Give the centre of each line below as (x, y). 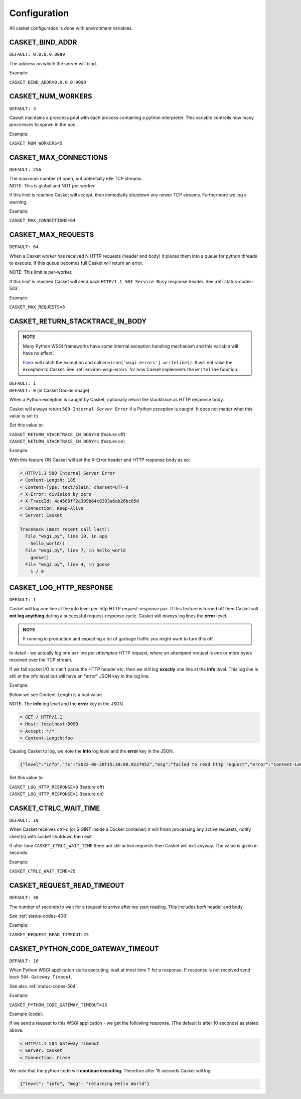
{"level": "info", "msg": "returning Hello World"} (85, 1084)
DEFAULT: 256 (25, 170)
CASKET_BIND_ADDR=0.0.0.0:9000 (48, 82)
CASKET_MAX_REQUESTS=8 (37, 307)
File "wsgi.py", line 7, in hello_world (76, 551)
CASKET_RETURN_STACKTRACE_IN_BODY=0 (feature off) (67, 434)
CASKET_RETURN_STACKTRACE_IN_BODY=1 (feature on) (67, 442)
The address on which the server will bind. (53, 63)
